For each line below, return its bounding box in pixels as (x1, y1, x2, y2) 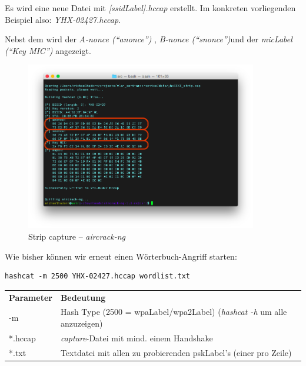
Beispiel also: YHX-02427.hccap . (5, 13, 121, 25)
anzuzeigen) (60, 317, 103, 329)
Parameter (9, 291, 52, 303)
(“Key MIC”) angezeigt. (5, 44, 91, 56)
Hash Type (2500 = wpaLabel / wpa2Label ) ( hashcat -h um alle (60, 305, 287, 318)
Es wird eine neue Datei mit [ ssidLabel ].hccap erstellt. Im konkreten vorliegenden (5, 2, 296, 14)
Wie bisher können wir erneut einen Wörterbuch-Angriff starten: (5, 250, 237, 262)
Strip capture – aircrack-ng (28, 230, 125, 242)
